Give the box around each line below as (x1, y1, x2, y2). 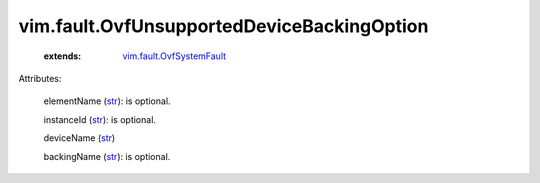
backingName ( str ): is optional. (43, 150, 171, 162)
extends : (43, 50, 82, 62)
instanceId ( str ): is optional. (43, 113, 157, 125)
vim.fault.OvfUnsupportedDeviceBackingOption (18, 15, 429, 37)
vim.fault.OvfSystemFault (122, 50, 227, 62)
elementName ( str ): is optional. (43, 95, 171, 107)
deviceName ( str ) (43, 132, 116, 144)
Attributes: (18, 72, 62, 84)
